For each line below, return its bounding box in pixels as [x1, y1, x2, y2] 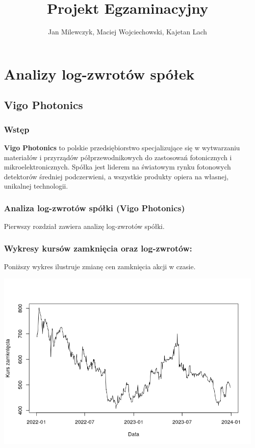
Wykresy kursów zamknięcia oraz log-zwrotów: [4, 242, 192, 254]
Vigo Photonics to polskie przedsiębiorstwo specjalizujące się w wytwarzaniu [4, 142, 240, 152]
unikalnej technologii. [4, 181, 68, 191]
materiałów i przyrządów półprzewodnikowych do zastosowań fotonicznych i [4, 152, 232, 162]
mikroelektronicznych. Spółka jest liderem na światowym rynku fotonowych [4, 162, 231, 172]
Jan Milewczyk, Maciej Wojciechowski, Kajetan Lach [48, 27, 207, 37]
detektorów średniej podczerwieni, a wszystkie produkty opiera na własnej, [4, 171, 229, 181]
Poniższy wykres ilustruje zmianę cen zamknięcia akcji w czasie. [4, 261, 196, 271]
